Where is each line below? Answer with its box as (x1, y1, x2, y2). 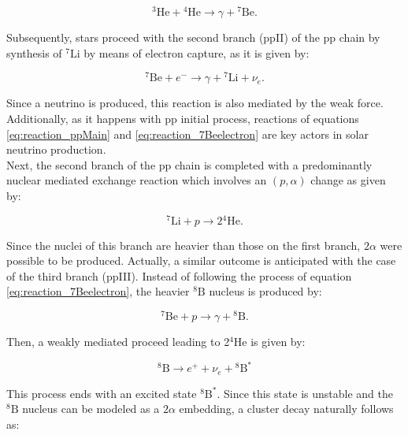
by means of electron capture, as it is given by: (83, 44, 310, 61)
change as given (310, 172, 386, 188)
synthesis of (6, 44, 62, 61)
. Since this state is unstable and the (217, 385, 393, 401)
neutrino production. (6, 141, 106, 158)
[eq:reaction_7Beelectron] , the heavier (6, 283, 190, 299)
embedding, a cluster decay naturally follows (179, 400, 394, 417)
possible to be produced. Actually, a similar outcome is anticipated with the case (6, 252, 396, 269)
